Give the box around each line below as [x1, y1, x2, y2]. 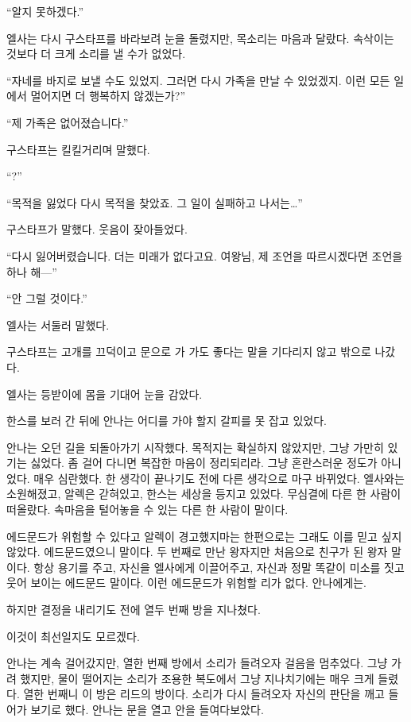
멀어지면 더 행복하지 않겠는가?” [30, 87, 186, 104]
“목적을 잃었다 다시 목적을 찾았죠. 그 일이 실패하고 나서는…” [6, 194, 303, 210]
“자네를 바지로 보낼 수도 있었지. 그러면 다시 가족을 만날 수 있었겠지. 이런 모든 [6, 71, 390, 88]
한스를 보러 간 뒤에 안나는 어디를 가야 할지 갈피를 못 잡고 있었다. [6, 412, 327, 429]
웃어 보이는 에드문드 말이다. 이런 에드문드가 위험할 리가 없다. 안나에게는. [6, 574, 366, 591]
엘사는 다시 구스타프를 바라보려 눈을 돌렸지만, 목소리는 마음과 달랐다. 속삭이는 [6, 29, 394, 46]
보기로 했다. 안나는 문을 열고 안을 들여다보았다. [30, 701, 264, 717]
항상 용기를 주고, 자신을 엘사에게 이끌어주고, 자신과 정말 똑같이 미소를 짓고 [33, 558, 405, 575]
